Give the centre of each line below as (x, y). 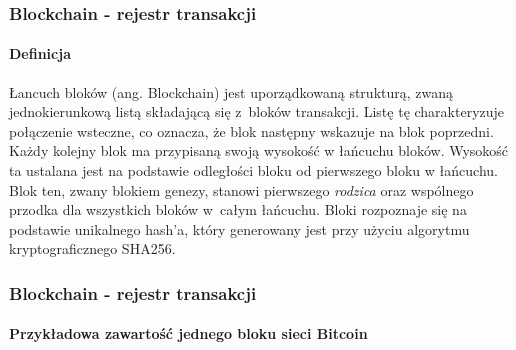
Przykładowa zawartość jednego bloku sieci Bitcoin (188, 333)
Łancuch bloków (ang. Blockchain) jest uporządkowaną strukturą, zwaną (231, 91)
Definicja (40, 53)
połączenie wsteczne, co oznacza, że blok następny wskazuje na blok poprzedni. (251, 130)
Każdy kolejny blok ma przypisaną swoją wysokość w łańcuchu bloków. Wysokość (259, 150)
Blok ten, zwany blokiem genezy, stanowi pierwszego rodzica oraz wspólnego (241, 189)
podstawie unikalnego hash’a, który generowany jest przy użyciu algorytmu (239, 228)
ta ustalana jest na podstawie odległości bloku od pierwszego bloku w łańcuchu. (253, 170)
